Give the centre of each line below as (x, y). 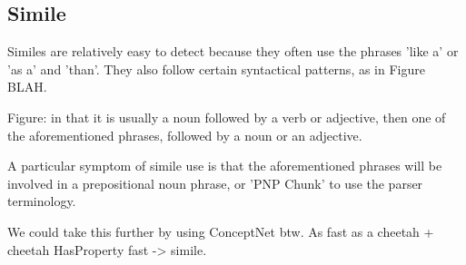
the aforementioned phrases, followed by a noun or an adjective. (185, 135)
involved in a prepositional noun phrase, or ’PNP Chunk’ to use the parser (215, 183)
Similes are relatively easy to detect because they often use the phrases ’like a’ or (233, 51)
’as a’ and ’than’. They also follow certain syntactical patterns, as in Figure (216, 69)
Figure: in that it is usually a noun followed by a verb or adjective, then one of (227, 117)
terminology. (42, 201)
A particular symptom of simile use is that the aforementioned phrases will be (225, 166)
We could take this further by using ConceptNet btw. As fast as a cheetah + (221, 231)
